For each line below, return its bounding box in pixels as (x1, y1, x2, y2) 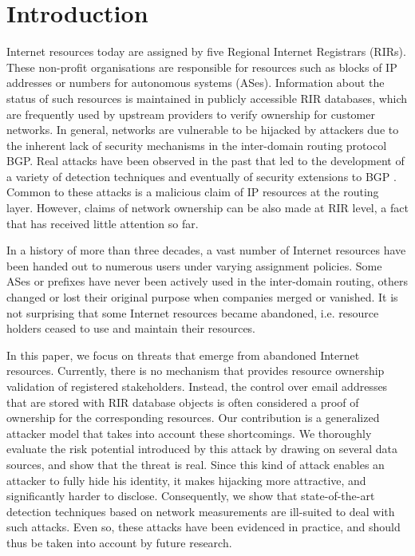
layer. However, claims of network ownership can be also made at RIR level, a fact (6, 199, 409, 216)
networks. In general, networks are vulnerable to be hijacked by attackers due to (6, 121, 399, 138)
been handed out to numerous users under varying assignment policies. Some (6, 257, 382, 274)
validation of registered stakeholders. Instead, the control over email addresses (6, 378, 388, 394)
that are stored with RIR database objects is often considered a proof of (6, 393, 359, 410)
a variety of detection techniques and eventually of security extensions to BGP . (6, 168, 397, 184)
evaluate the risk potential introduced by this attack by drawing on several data (6, 440, 398, 457)
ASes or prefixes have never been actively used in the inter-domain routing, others (6, 273, 408, 290)
